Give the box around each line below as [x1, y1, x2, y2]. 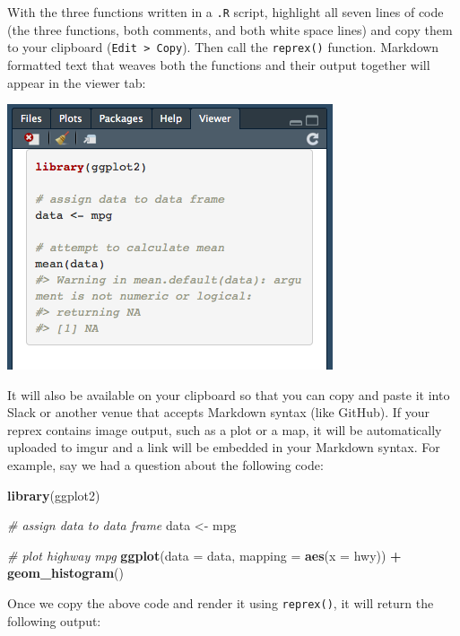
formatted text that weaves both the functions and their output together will [7, 55, 430, 74]
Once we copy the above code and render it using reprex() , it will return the [7, 594, 434, 613]
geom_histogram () [7, 563, 124, 582]
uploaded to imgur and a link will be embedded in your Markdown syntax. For [7, 438, 440, 457]
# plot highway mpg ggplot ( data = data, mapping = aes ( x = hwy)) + [7, 545, 402, 564]
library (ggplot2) [7, 485, 100, 504]
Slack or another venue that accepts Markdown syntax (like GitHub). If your [7, 403, 430, 422]
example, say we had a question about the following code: [7, 456, 324, 475]
